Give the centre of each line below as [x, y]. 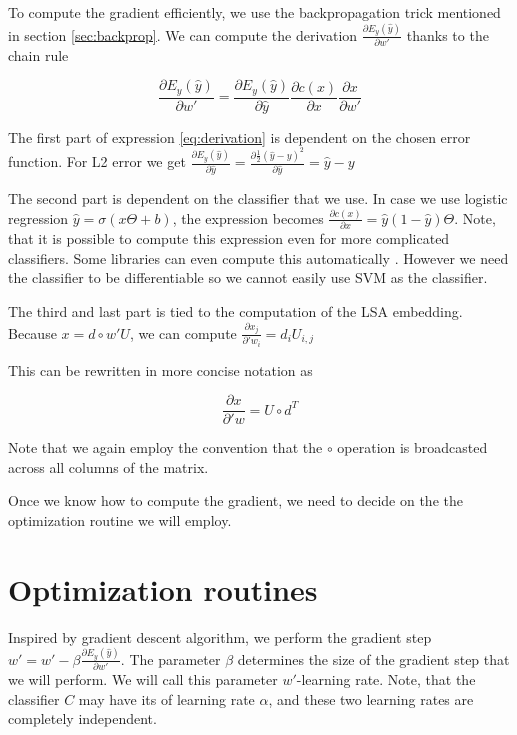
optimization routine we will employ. [120, 519]
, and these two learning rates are [371, 698]
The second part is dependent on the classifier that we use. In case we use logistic [258, 197]
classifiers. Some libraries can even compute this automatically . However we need [258, 257]
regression [38, 217]
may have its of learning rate [166, 698]
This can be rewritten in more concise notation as [160, 369]
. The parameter [170, 658]
